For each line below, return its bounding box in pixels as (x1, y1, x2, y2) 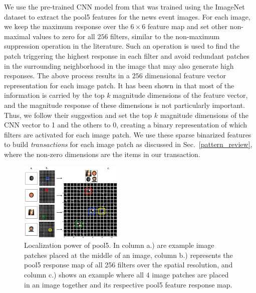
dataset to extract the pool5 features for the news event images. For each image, (4, 11, 250, 22)
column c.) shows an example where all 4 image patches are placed (24, 269, 229, 279)
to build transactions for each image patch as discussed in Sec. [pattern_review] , (4, 139, 252, 150)
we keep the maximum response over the (4, 21, 128, 32)
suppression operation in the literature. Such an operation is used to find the (4, 41, 240, 51)
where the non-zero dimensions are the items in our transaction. (4, 149, 200, 159)
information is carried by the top (4, 90, 105, 100)
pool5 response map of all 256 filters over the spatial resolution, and (24, 259, 233, 270)
